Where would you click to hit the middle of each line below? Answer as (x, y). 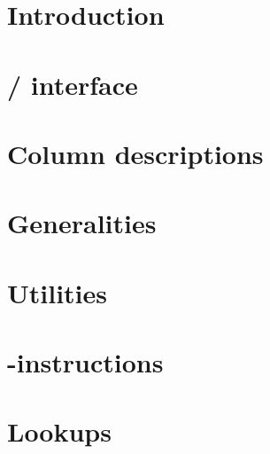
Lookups (59, 431)
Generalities (82, 223)
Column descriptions (135, 153)
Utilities (58, 292)
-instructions (85, 362)
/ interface (73, 84)
